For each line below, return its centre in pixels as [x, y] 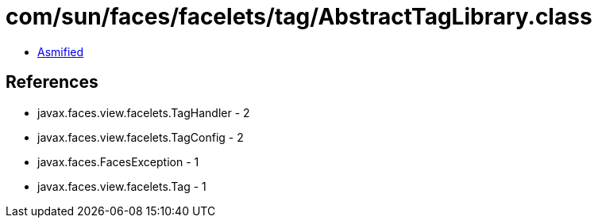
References [52, 82]
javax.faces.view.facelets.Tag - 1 [122, 186]
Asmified [61, 51]
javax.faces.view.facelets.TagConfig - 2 [141, 137]
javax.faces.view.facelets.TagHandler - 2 [144, 112]
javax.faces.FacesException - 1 [118, 161]
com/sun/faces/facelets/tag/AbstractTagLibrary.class [299, 17]
